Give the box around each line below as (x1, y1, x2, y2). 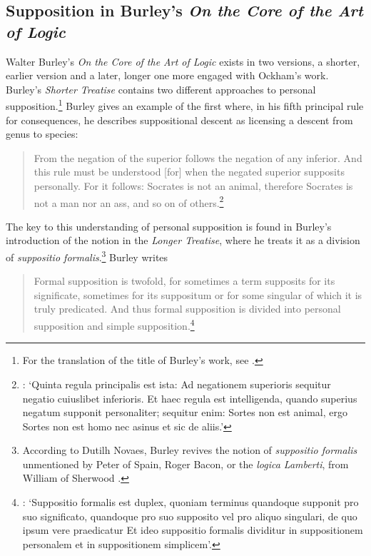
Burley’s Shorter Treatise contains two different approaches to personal (6, 81, 316, 96)
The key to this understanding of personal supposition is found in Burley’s (6, 218, 332, 233)
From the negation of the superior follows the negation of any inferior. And (34, 150, 362, 165)
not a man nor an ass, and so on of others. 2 (34, 193, 224, 210)
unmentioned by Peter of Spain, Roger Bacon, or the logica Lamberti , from (22, 456, 349, 471)
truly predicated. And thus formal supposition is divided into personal (34, 301, 341, 316)
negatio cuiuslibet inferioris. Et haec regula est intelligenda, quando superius (22, 390, 357, 405)
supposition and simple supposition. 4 (34, 316, 195, 333)
